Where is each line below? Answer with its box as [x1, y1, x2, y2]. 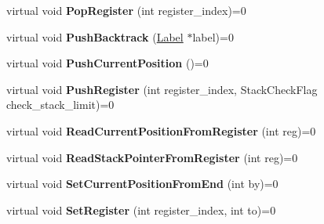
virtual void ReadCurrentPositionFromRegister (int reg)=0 [6, 122, 316, 139]
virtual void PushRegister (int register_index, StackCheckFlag [6, 81, 318, 97]
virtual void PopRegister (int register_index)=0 [6, 2, 246, 18]
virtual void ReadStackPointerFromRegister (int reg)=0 [6, 149, 298, 165]
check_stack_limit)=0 [6, 96, 115, 113]
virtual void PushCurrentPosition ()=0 [6, 55, 209, 71]
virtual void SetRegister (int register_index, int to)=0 [6, 201, 276, 218]
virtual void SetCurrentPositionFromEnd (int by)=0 [6, 175, 278, 192]
